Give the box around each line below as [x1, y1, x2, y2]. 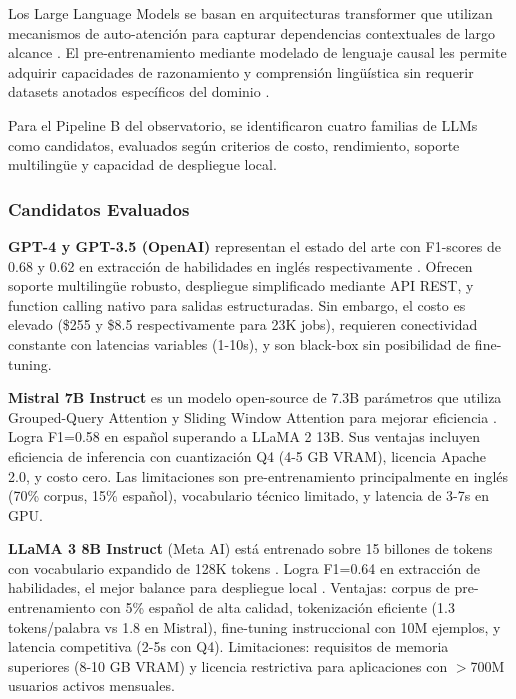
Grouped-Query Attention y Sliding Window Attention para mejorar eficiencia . [8, 406, 497, 427]
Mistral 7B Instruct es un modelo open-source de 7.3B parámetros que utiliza [8, 387, 502, 408]
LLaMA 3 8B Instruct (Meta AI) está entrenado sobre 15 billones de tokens [8, 538, 493, 559]
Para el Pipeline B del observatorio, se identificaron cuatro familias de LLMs [8, 114, 478, 135]
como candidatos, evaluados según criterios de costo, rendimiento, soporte [8, 134, 460, 155]
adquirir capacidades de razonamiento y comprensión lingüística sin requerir [8, 61, 474, 82]
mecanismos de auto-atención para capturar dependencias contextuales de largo [8, 22, 495, 43]
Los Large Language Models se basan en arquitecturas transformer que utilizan [8, 3, 493, 23]
